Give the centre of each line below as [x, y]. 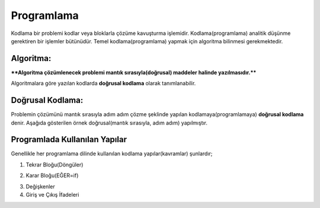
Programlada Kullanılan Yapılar [69, 140]
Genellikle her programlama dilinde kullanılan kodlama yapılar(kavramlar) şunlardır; [112, 153]
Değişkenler [41, 186]
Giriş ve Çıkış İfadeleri [52, 195]
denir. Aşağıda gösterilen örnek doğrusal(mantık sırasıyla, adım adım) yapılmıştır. [109, 123]
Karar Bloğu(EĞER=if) [52, 175]
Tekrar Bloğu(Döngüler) [55, 164]
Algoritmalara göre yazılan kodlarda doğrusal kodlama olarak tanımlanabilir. [103, 84]
